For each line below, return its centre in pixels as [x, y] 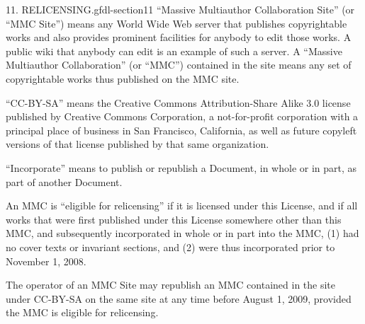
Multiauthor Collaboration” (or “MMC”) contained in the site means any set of [179, 65]
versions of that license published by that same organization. [137, 144]
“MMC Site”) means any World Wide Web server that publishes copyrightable [176, 23]
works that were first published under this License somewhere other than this [174, 219]
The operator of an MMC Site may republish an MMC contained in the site [171, 285]
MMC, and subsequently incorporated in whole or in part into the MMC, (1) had [182, 233]
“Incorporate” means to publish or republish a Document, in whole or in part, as [181, 167]
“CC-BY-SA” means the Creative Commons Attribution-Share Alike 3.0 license [178, 102]
